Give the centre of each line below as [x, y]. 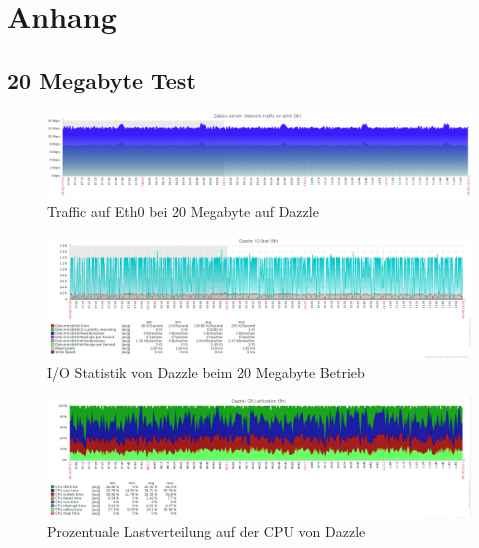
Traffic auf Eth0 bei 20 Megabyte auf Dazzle [183, 211]
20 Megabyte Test [101, 79]
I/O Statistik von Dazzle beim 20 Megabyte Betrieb [206, 371]
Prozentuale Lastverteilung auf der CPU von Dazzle [206, 531]
